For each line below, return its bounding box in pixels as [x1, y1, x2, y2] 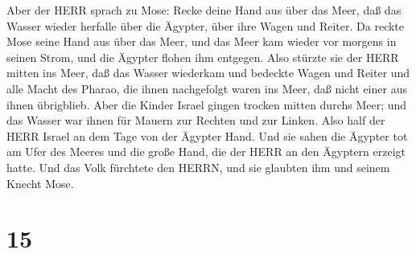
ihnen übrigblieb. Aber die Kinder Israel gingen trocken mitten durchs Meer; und [6, 96, 407, 113]
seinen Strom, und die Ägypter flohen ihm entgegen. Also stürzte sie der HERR [6, 48, 399, 65]
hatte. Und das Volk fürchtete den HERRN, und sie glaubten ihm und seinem [6, 158, 390, 175]
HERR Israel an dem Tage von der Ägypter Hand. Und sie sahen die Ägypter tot [6, 127, 408, 144]
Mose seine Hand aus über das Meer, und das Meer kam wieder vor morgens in [6, 33, 397, 50]
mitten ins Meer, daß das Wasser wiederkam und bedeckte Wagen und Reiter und [6, 64, 410, 81]
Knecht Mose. [6, 174, 74, 191]
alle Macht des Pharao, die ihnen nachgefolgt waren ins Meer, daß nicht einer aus [6, 80, 407, 96]
